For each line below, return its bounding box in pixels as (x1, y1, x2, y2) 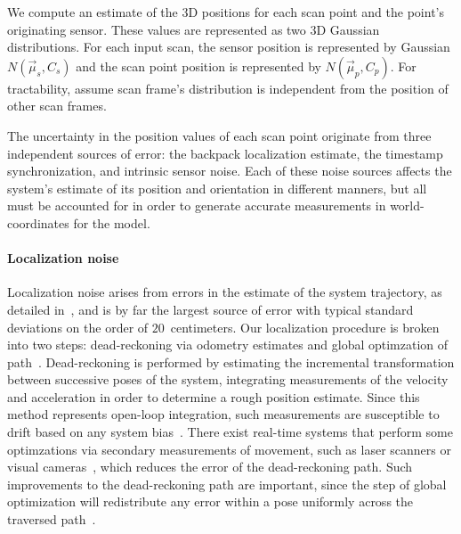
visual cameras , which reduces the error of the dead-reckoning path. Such (7, 457, 413, 476)
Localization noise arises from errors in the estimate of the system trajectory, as (7, 283, 442, 301)
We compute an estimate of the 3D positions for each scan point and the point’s (7, 3, 444, 21)
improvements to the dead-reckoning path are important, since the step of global (7, 474, 447, 493)
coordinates (7, 213, 69, 232)
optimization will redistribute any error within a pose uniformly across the (7, 492, 414, 511)
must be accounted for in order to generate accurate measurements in (7, 196, 386, 215)
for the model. (73, 213, 150, 232)
